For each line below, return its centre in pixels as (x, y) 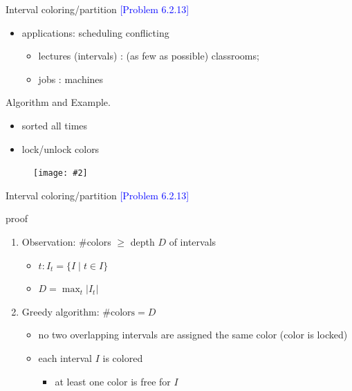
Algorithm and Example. (58, 102)
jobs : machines (71, 79)
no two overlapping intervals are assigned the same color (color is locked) (193, 335)
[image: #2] (61, 173)
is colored (123, 357)
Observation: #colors (66, 242)
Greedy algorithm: (61, 311)
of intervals (193, 242)
